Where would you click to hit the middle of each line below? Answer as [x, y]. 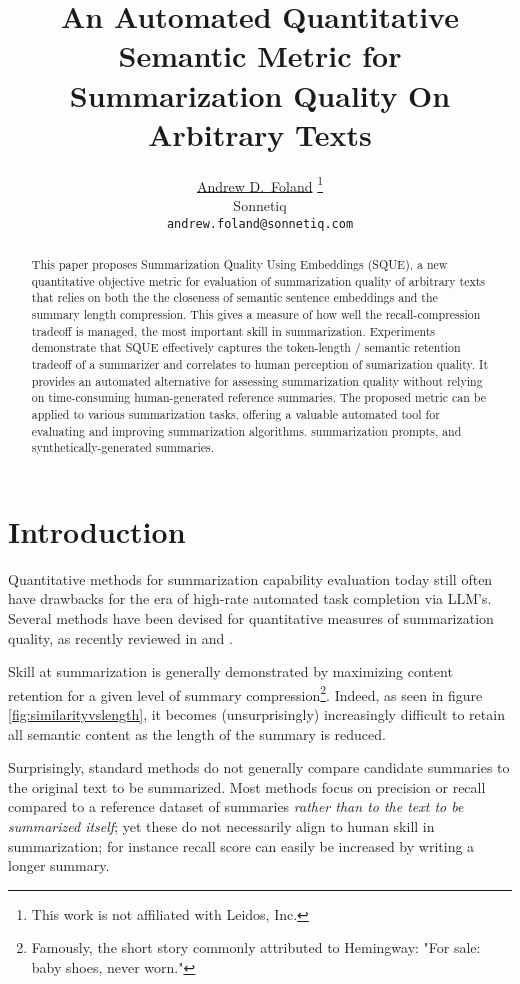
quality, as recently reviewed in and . [120, 637]
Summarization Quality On [260, 94]
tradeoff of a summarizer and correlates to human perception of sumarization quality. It [260, 363]
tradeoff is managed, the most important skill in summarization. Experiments [233, 330]
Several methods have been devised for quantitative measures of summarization [251, 617]
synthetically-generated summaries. [123, 447]
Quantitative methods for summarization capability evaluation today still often [250, 578]
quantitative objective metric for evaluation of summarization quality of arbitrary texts [258, 280]
